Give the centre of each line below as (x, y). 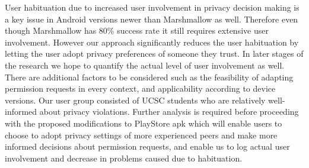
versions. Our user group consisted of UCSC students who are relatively (135, 100)
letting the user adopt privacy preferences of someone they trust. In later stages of (154, 54)
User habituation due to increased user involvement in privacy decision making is (152, 7)
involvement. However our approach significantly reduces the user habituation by (152, 42)
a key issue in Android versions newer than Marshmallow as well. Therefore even (152, 19)
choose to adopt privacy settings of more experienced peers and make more (141, 135)
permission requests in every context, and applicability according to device (140, 88)
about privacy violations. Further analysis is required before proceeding (169, 112)
